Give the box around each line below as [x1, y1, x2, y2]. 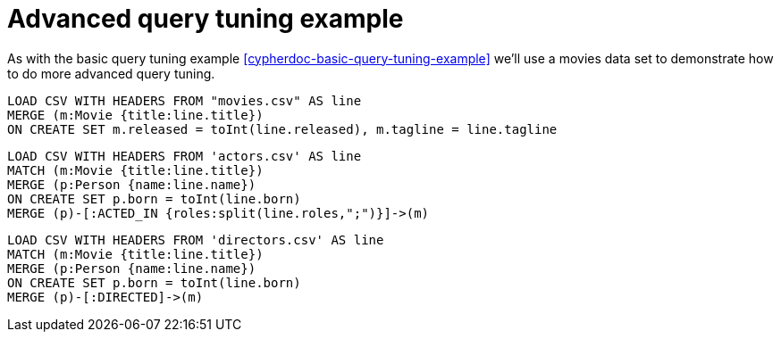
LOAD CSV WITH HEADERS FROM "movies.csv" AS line [7, 93, 362, 108]
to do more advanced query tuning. [7, 65, 215, 81]
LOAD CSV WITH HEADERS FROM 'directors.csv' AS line [7, 232, 384, 247]
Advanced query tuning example [7, 4, 404, 34]
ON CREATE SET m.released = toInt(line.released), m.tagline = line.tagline [7, 121, 558, 136]
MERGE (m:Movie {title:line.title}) [7, 107, 264, 122]
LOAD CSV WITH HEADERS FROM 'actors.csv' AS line [7, 148, 362, 163]
